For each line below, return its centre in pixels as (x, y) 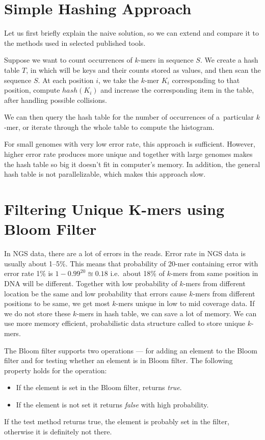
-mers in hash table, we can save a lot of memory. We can (167, 313)
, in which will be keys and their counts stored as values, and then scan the (143, 70)
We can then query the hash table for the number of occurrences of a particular (129, 117)
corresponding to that (206, 80)
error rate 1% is (29, 273)
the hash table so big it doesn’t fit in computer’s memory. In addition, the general (132, 164)
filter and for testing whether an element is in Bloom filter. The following (118, 360)
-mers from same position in (214, 273)
